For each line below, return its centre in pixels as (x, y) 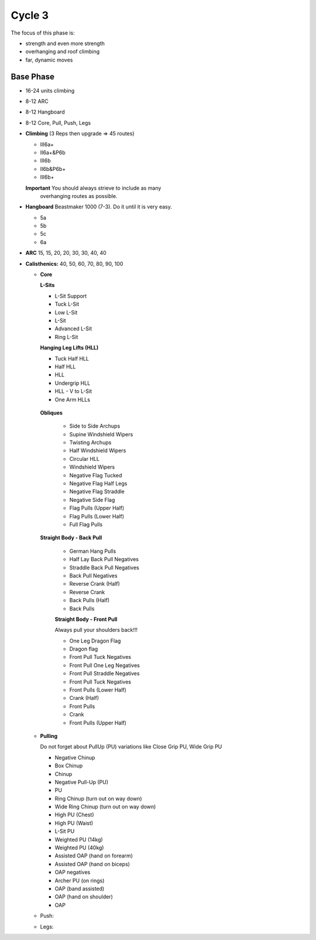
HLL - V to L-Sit (73, 391)
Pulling (49, 736)
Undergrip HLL (73, 383)
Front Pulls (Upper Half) (98, 723)
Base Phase (33, 76)
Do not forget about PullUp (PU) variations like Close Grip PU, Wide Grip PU (131, 747)
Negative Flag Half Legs (98, 484)
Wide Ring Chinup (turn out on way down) (105, 807)
